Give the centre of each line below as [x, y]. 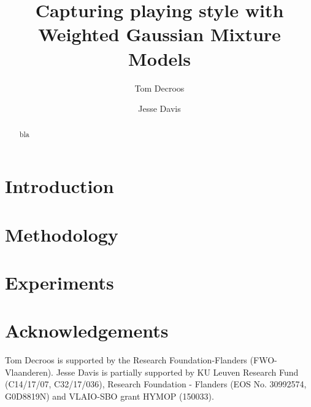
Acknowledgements [87, 330]
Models [159, 58]
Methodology [62, 234]
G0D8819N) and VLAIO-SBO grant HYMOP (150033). [109, 396]
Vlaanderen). [29, 372]
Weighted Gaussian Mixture [159, 34]
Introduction [60, 186]
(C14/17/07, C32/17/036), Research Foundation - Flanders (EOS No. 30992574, [156, 384]
